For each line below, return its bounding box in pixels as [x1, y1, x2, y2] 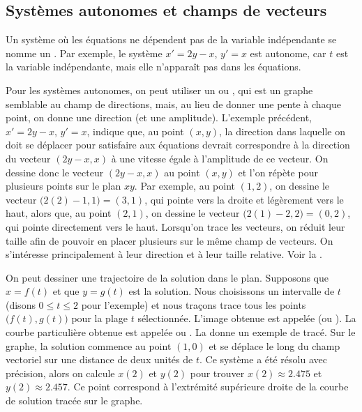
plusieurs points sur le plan [6, 178, 121, 193]
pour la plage [71, 311, 128, 326]
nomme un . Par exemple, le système [6, 45, 163, 60]
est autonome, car [250, 45, 326, 60]
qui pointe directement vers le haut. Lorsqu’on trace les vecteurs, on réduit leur [6, 219, 345, 234]
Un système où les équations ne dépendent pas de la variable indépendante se [6, 32, 337, 47]
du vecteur [6, 151, 51, 165]
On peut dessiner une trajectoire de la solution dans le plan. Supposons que [6, 270, 329, 284]
